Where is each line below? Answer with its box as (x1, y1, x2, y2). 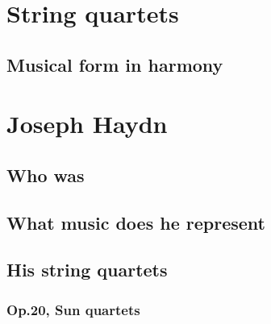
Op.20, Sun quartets (6, 299, 140, 319)
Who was (6, 162, 85, 187)
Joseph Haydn (6, 107, 168, 140)
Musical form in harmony (6, 52, 223, 77)
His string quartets (6, 257, 168, 282)
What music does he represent (6, 210, 265, 235)
